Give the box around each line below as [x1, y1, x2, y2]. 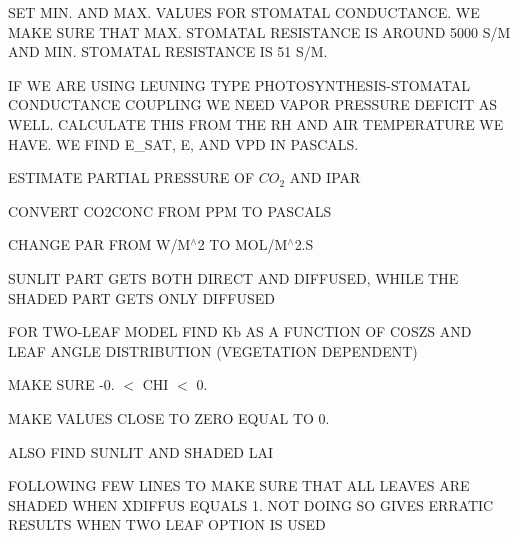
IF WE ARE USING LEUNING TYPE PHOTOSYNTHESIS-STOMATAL [8, 74, 471, 95]
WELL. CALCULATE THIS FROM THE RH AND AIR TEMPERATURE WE [8, 113, 504, 134]
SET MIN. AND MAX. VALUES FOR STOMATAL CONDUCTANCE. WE [8, 2, 480, 22]
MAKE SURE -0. [8, 374, 115, 395]
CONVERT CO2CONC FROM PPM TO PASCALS [8, 200, 332, 221]
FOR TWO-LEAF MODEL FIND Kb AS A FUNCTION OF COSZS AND [8, 321, 472, 342]
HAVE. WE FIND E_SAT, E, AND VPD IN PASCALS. [8, 133, 359, 154]
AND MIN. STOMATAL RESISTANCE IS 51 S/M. [8, 41, 328, 62]
